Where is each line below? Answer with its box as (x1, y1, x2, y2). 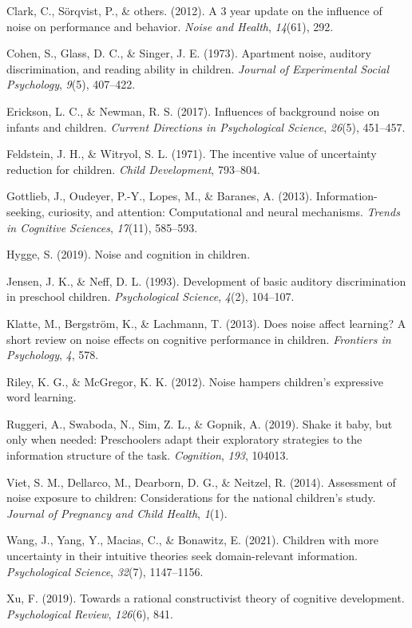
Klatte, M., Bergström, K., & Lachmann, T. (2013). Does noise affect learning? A (6, 314, 406, 331)
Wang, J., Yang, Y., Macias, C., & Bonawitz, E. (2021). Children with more (6, 531, 378, 548)
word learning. (6, 389, 77, 405)
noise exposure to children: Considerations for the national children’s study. (6, 489, 376, 506)
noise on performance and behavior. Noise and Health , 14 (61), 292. (6, 18, 334, 34)
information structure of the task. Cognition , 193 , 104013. (6, 447, 289, 464)
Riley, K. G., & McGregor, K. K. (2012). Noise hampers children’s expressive (6, 373, 383, 389)
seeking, (6, 203, 45, 219)
